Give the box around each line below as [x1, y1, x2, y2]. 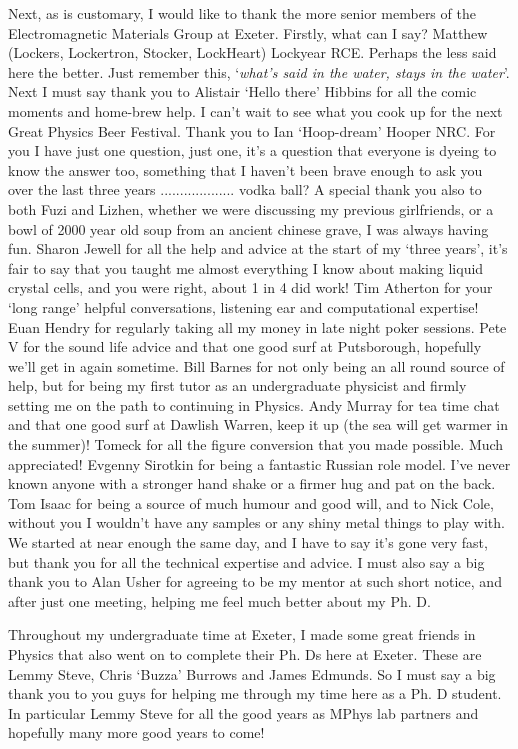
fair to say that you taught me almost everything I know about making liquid [8, 257, 484, 278]
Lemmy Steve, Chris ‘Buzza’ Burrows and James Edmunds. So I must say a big [8, 663, 496, 684]
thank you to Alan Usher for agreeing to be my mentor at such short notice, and [8, 571, 502, 592]
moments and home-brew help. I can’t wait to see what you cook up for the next [8, 100, 503, 121]
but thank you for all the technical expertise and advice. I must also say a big [8, 551, 485, 572]
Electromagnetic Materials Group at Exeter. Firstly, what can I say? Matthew [8, 22, 488, 43]
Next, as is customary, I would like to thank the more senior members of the [8, 3, 476, 23]
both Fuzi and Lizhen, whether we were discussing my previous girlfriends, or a [8, 198, 494, 219]
